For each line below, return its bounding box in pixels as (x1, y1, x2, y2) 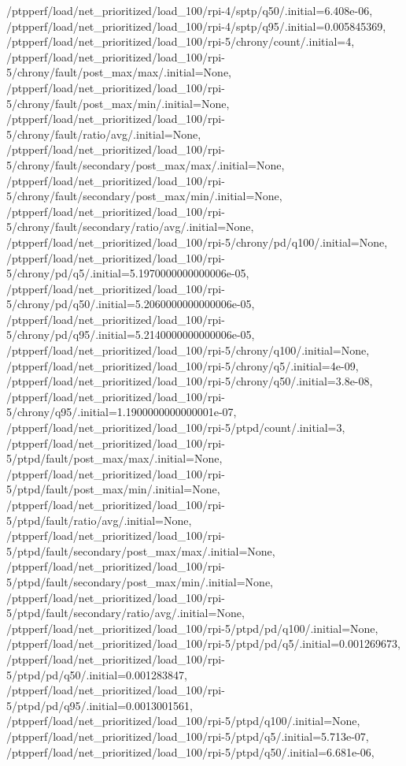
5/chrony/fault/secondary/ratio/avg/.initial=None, (6, 218, 254, 235)
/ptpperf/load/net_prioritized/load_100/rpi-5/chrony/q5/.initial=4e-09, (6, 357, 359, 374)
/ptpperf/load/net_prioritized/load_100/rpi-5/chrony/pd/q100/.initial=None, (6, 233, 388, 250)
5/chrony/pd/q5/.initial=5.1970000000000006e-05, (6, 265, 249, 281)
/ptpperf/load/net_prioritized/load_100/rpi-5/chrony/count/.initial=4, (6, 33, 355, 50)
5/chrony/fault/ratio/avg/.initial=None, (6, 125, 201, 142)
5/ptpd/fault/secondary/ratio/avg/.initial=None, (6, 604, 245, 621)
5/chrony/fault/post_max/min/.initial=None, (6, 95, 230, 111)
